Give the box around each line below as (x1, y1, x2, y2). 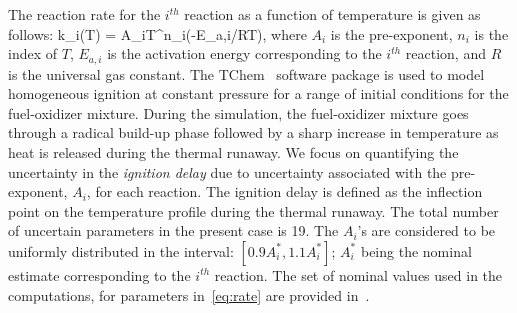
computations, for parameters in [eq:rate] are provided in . (8, 284, 370, 305)
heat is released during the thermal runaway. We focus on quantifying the (8, 142, 459, 163)
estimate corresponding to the (8, 264, 191, 285)
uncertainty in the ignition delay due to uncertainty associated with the (8, 161, 447, 182)
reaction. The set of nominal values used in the (214, 264, 503, 285)
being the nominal (360, 240, 472, 261)
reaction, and (405, 43, 486, 64)
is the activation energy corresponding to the (107, 43, 382, 64)
